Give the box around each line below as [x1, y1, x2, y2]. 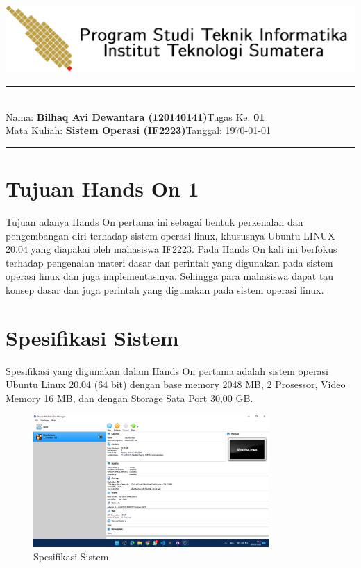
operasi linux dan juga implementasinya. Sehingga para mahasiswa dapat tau [6, 269, 334, 283]
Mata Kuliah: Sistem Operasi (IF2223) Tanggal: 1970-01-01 [6, 123, 271, 137]
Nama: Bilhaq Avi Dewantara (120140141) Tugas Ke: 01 [6, 109, 265, 124]
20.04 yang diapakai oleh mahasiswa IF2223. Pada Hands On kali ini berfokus [6, 242, 337, 256]
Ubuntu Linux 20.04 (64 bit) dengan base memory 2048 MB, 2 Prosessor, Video [6, 377, 346, 392]
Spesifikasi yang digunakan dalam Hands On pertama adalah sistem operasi [6, 363, 328, 378]
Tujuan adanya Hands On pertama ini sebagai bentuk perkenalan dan [6, 214, 303, 228]
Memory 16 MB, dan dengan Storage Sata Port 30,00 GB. [6, 390, 253, 405]
